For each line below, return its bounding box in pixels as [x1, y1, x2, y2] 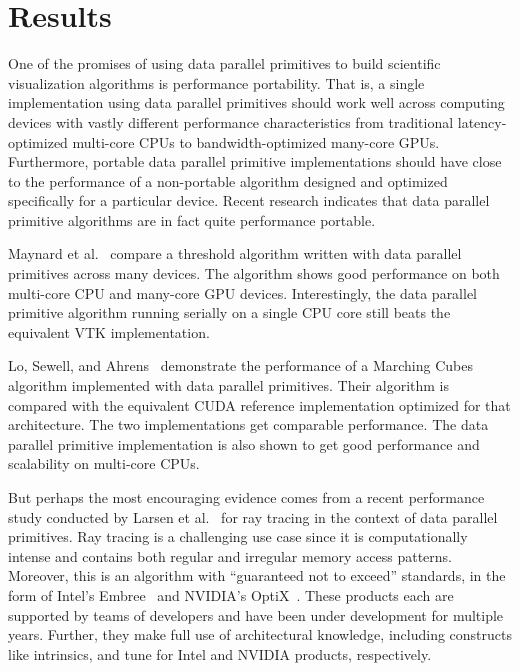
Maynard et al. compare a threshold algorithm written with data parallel [8, 243, 462, 264]
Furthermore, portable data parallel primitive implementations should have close [8, 151, 502, 172]
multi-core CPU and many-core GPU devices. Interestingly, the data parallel [8, 282, 478, 303]
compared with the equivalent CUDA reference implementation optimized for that [8, 394, 511, 415]
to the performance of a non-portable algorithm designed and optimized [8, 170, 448, 191]
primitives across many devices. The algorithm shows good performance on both [8, 263, 500, 284]
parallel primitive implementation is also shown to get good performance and [8, 433, 480, 454]
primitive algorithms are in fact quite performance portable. [8, 209, 376, 230]
